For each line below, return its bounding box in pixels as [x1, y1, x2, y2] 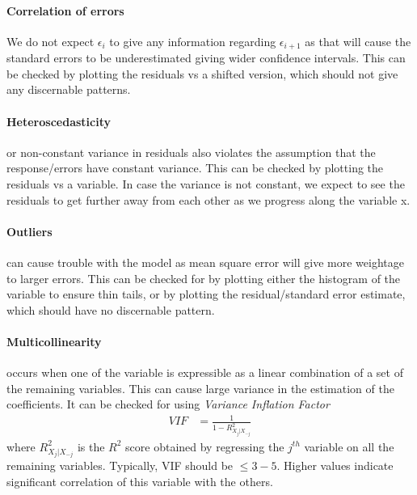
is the [77, 438, 105, 455]
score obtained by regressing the [125, 438, 284, 455]
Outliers [6, 222, 53, 239]
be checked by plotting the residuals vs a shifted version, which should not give [6, 65, 398, 82]
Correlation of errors [6, 2, 124, 19]
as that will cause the [305, 32, 411, 49]
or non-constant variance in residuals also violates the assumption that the [6, 143, 376, 160]
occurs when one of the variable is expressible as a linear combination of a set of [6, 364, 403, 381]
